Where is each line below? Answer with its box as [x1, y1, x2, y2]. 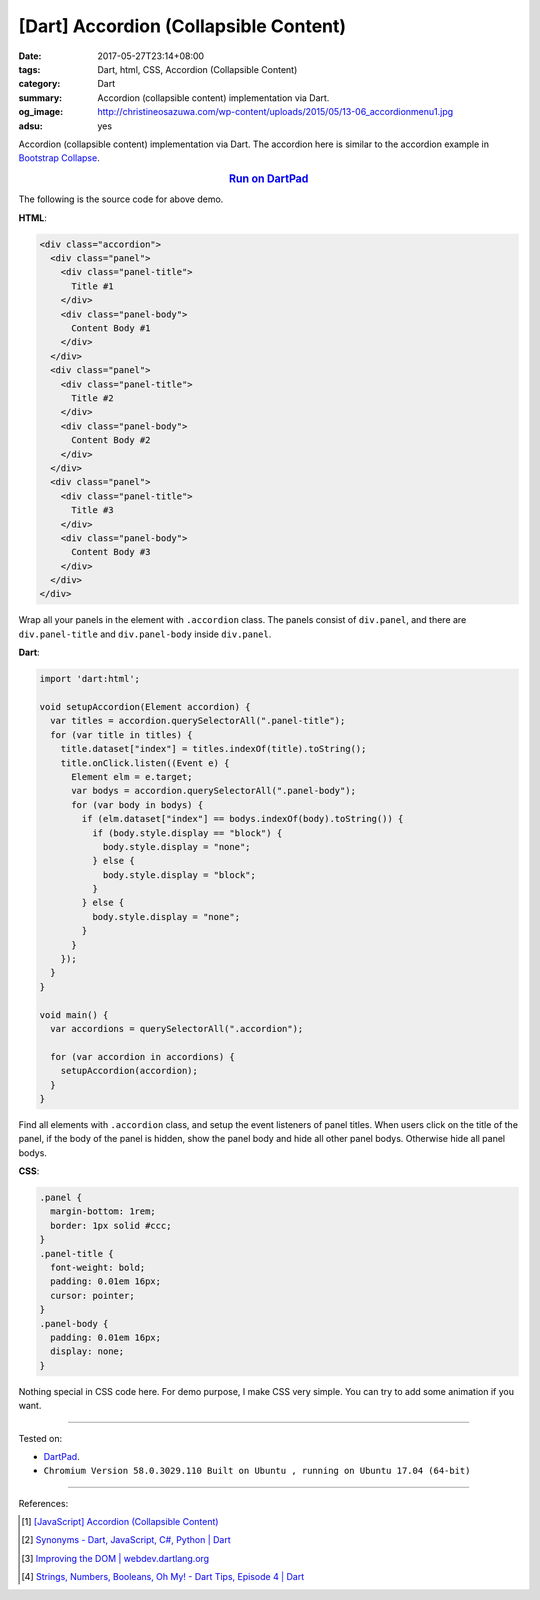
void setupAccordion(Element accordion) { [39, 701, 251, 712]
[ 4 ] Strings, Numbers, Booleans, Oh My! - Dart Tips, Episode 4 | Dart [21, 1571, 305, 1583]
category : [18, 78, 61, 90]
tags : [18, 63, 41, 75]
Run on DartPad [228, 172, 309, 186]
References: [18, 1497, 69, 1509]
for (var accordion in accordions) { [50, 1051, 235, 1062]
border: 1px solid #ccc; [50, 1220, 172, 1231]
